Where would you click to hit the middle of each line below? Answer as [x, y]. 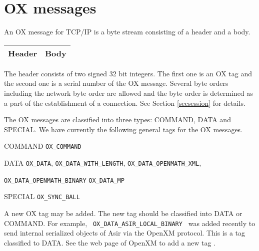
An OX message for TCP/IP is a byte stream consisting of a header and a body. [127, 32]
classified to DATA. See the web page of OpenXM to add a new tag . [110, 242]
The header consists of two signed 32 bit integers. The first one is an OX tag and [128, 73]
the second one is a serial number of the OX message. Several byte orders [116, 83]
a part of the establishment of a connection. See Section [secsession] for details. [125, 103]
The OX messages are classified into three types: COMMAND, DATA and [117, 120]
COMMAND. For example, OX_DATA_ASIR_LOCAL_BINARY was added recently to [130, 223]
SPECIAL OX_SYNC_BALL [42, 196]
